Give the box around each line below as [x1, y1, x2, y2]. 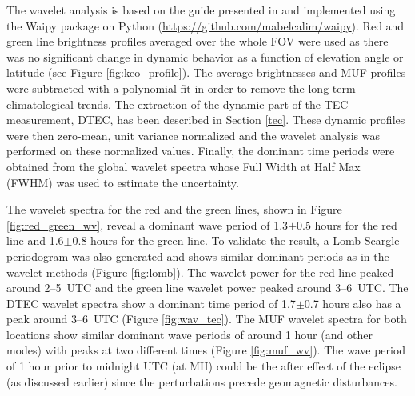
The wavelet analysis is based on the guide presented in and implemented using [6, 2, 396, 18]
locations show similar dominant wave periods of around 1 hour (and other [6, 326, 373, 342]
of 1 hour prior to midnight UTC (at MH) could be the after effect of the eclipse [6, 358, 401, 374]
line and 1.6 [6, 232, 64, 249]
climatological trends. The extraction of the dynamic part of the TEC [6, 95, 349, 112]
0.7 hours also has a [304, 294, 401, 311]
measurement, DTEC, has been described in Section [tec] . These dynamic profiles [6, 111, 405, 128]
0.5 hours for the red [297, 216, 397, 233]
